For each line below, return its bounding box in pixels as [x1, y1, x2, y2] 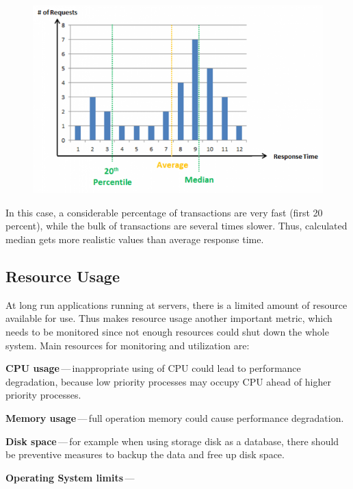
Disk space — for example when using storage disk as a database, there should [5, 434, 339, 448]
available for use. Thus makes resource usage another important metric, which [5, 311, 332, 325]
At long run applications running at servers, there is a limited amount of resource [5, 297, 348, 312]
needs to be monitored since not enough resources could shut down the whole [5, 324, 329, 338]
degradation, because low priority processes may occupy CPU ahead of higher [5, 374, 331, 388]
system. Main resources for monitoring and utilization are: [5, 338, 250, 352]
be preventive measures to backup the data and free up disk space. [5, 447, 285, 462]
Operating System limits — [5, 470, 135, 484]
